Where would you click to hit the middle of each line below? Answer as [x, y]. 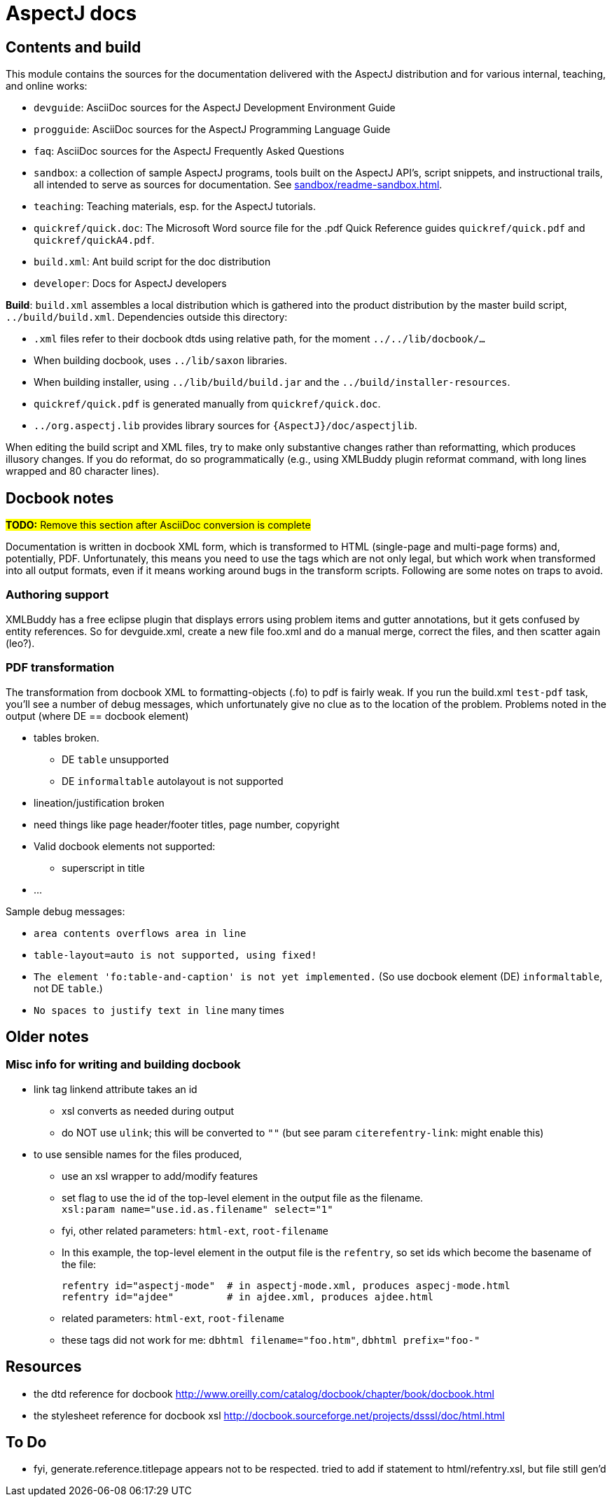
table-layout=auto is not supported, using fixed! [175, 955]
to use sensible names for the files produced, [138, 1154]
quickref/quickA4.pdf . [94, 240]
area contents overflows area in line [140, 933]
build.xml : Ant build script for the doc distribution [152, 262]
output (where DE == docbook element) [97, 716]
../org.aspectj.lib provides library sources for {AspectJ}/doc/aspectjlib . [225, 426]
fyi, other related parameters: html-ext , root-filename [195, 1230]
